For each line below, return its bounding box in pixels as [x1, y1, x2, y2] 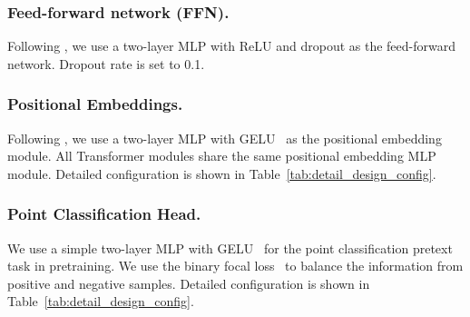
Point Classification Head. [7, 203, 201, 225]
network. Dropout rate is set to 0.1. [7, 54, 205, 73]
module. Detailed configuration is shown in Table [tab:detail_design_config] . [7, 163, 436, 183]
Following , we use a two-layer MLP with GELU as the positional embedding [7, 128, 442, 147]
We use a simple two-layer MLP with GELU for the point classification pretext [7, 238, 453, 257]
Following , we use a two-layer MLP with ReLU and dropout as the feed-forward [7, 36, 455, 55]
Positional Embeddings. [7, 93, 183, 115]
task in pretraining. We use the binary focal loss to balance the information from [7, 256, 464, 275]
